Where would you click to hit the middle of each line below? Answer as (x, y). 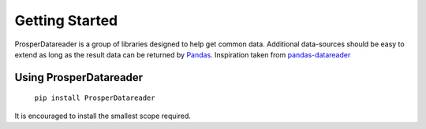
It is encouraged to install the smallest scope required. (103, 116)
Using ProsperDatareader (79, 77)
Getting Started (66, 20)
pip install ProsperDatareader (95, 98)
